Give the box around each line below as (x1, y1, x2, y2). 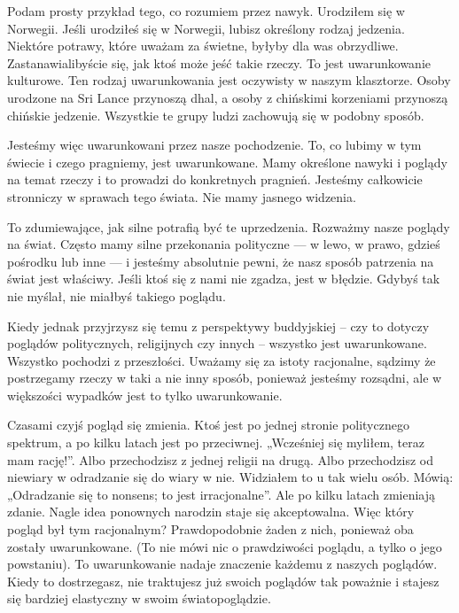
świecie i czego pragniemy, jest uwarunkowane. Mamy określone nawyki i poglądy (7, 152, 447, 171)
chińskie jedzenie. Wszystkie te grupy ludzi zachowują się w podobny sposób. (7, 105, 424, 124)
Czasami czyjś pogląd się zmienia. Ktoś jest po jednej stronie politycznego (7, 415, 409, 434)
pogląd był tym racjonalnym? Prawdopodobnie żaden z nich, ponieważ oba (7, 520, 414, 539)
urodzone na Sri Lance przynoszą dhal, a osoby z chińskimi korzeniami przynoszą (7, 88, 448, 106)
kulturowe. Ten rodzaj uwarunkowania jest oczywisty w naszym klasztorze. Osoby (7, 71, 451, 89)
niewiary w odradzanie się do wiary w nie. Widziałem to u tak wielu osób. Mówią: (7, 468, 454, 486)
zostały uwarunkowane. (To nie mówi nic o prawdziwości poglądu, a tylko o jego (7, 537, 442, 555)
